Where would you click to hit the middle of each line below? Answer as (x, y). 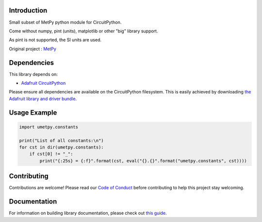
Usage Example (33, 112)
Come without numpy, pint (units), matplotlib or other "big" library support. (83, 31)
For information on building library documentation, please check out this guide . (88, 213)
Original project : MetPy (33, 49)
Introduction (28, 10)
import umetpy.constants (49, 127)
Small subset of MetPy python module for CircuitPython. (65, 22)
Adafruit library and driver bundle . (43, 99)
